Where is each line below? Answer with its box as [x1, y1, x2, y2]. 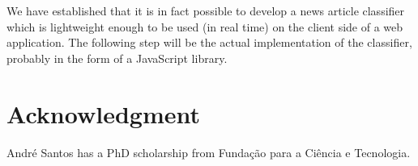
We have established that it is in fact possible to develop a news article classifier [6, 2, 405, 19]
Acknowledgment [6, 97, 200, 130]
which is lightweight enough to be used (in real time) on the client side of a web [6, 18, 403, 35]
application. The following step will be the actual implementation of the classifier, [6, 34, 412, 51]
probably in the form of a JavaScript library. [6, 49, 228, 66]
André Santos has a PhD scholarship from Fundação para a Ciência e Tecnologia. [6, 143, 411, 160]
